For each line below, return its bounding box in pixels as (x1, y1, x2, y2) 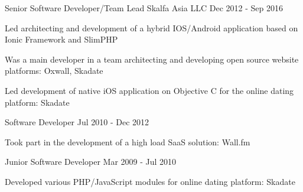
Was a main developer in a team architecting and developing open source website (5, 53, 299, 65)
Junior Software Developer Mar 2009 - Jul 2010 (5, 155, 177, 168)
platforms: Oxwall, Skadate (5, 64, 103, 77)
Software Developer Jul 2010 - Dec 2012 (5, 116, 149, 128)
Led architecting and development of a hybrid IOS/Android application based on (5, 21, 298, 34)
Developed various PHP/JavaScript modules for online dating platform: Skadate (5, 175, 295, 187)
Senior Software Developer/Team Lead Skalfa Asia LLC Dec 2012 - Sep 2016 (5, 2, 283, 14)
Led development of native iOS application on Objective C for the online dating (5, 84, 294, 96)
